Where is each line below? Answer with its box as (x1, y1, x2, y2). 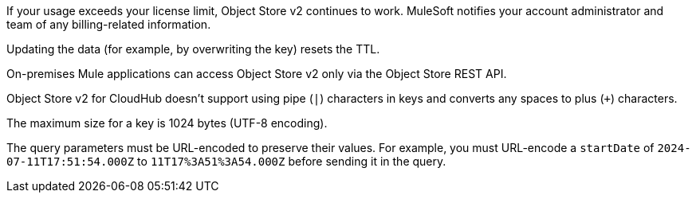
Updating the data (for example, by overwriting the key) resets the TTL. (6, 42, 380, 56)
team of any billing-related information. (6, 18, 211, 31)
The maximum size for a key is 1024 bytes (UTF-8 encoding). (6, 116, 328, 130)
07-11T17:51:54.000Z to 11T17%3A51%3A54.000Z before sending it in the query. (6, 154, 446, 168)
